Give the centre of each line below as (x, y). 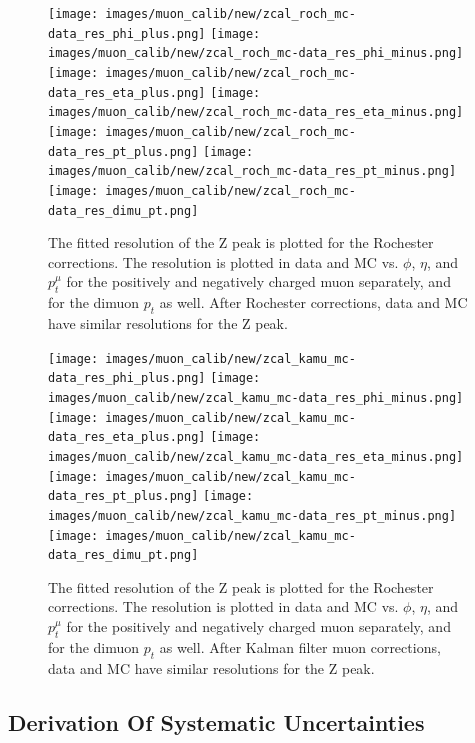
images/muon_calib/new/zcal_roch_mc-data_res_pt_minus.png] (252, 171)
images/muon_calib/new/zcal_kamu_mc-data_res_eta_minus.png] (256, 456)
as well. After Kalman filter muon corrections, (300, 646)
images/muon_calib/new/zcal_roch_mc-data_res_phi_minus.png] (256, 53)
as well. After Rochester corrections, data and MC (313, 302)
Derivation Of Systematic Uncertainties (216, 721)
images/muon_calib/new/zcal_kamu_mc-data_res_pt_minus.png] (252, 515)
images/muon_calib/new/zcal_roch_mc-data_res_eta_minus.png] (256, 112)
